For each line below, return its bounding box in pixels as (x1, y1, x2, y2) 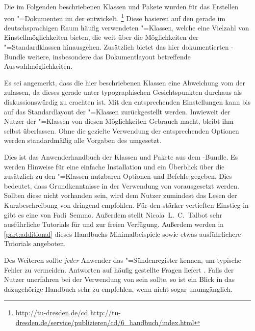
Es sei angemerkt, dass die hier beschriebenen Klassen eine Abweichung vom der (4, 77, 245, 87)
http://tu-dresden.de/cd (15, 307, 88, 318)
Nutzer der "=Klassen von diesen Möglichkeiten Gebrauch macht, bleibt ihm (4, 116, 234, 126)
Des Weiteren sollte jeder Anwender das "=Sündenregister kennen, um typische (4, 254, 241, 265)
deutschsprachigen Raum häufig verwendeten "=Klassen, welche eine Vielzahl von (4, 22, 249, 32)
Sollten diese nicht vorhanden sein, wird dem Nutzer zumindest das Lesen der (4, 190, 237, 200)
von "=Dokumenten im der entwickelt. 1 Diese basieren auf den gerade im (4, 11, 226, 23)
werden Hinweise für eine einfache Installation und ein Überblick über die (4, 161, 225, 171)
